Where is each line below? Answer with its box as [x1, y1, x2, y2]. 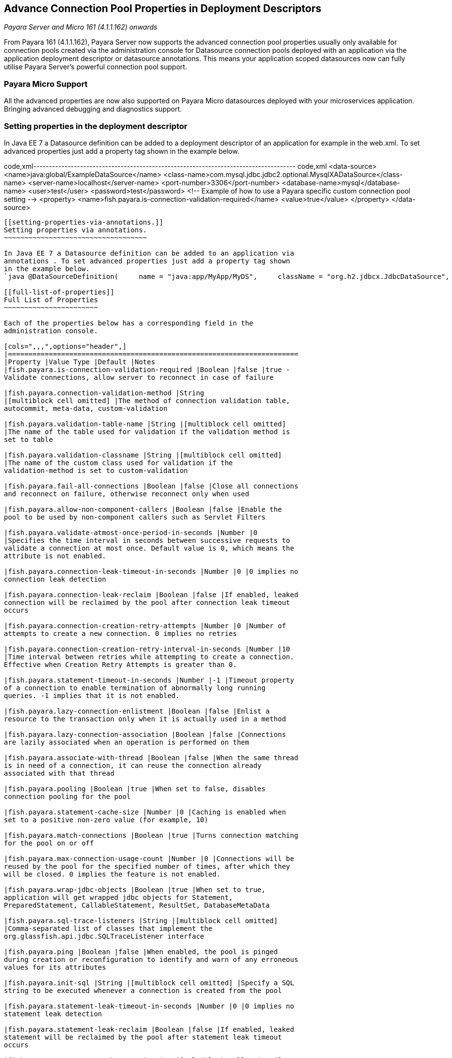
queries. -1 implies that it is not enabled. [4, 691, 180, 700]
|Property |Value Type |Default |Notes [4, 358, 155, 366]
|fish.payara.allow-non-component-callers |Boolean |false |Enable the [4, 505, 282, 513]
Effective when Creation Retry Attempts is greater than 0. [4, 660, 237, 668]
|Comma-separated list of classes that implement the [4, 924, 212, 932]
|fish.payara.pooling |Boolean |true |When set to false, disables [4, 784, 266, 793]
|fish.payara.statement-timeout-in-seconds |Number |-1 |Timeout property [4, 676, 294, 684]
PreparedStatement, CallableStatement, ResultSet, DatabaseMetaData [4, 901, 270, 909]
